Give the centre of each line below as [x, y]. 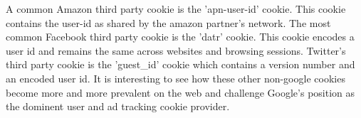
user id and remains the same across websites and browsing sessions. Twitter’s [176, 50]
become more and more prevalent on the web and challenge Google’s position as [180, 92]
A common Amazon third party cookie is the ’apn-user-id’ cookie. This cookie [176, 9]
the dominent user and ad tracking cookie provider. [118, 106]
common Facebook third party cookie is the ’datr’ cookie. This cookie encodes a [180, 37]
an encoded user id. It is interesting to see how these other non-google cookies [176, 78]
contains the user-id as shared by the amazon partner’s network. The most [168, 22]
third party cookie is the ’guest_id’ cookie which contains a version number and [180, 64]
